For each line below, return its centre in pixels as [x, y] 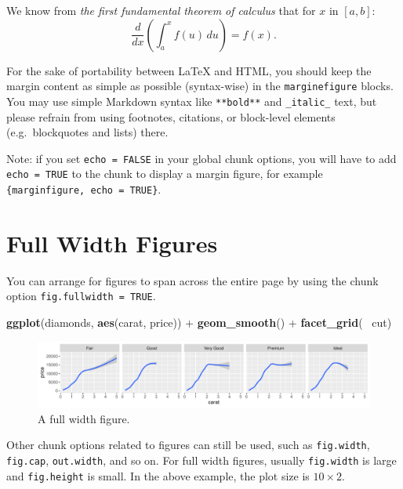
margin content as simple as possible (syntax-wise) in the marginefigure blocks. [200, 86]
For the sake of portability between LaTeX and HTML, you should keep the [189, 70]
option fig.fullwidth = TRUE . [81, 296]
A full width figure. [84, 418]
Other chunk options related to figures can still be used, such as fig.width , [188, 445]
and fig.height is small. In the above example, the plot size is [158, 475]
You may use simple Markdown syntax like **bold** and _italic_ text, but [192, 101]
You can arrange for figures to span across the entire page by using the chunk [192, 280]
